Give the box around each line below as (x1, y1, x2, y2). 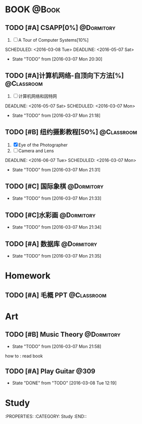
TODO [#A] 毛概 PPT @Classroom (5, 291, 107, 299)
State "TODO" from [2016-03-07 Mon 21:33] (12, 195, 101, 201)
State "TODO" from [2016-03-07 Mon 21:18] (12, 112, 101, 118)
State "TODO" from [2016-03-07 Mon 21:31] (12, 166, 101, 173)
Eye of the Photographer (18, 142, 68, 148)
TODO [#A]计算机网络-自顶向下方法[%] (5, 72, 124, 80)
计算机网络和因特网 (18, 93, 57, 99)
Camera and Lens (18, 148, 54, 154)
